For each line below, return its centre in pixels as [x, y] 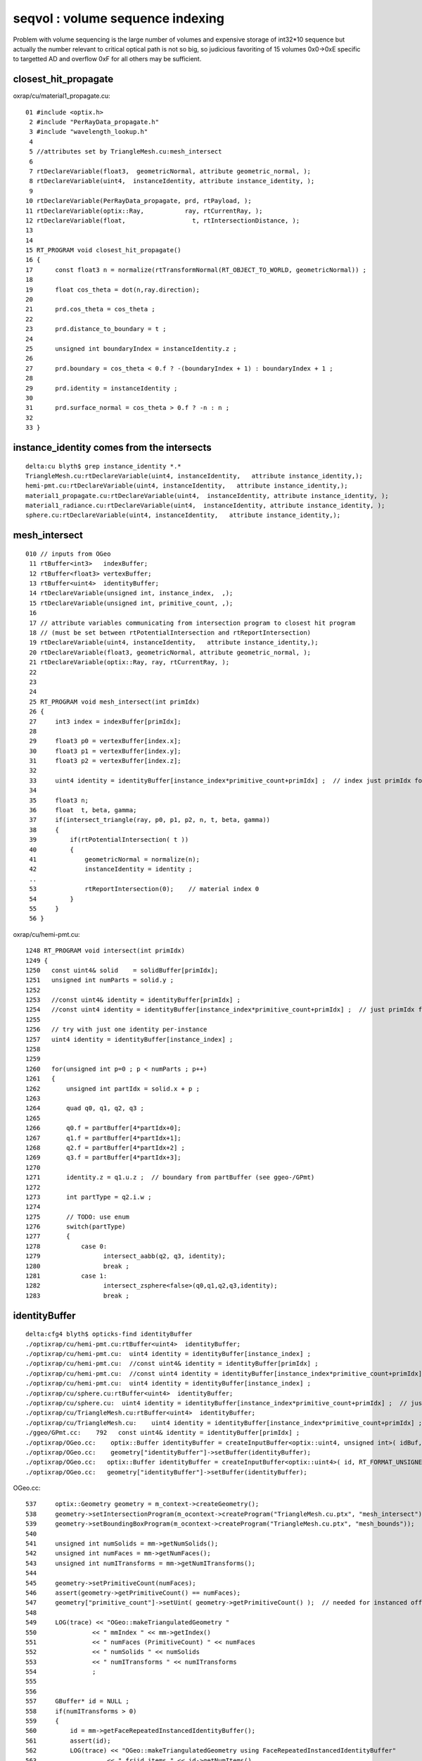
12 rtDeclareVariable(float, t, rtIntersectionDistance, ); [163, 220]
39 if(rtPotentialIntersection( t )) [109, 840]
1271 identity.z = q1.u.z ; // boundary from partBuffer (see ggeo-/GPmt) [170, 1177]
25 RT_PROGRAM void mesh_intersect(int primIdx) [115, 702]
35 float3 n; [59, 800]
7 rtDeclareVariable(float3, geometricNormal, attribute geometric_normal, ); [170, 171]
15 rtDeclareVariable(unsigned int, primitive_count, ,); [131, 603]
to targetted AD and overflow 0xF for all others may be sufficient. [107, 59]
